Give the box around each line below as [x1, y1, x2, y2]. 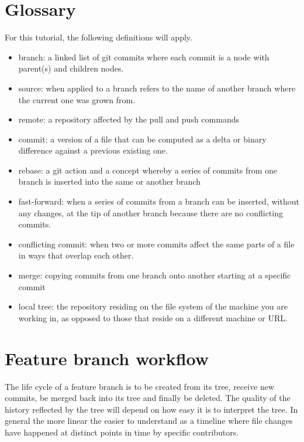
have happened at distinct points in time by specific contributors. [5, 426, 239, 438]
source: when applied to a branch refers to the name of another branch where [18, 81, 296, 94]
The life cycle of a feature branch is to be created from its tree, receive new [5, 380, 275, 392]
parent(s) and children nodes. [18, 62, 124, 74]
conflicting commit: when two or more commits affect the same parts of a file [18, 237, 295, 250]
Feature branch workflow [5, 346, 209, 370]
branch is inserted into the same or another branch [18, 175, 201, 188]
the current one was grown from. [18, 93, 136, 106]
